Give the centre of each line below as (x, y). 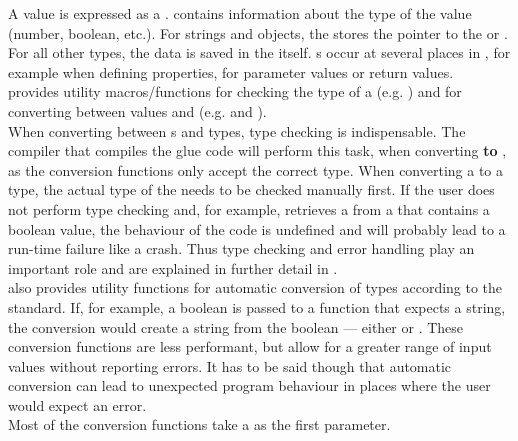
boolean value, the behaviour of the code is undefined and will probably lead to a (257, 228)
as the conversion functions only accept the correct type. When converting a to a (256, 169)
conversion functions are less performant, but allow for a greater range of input (250, 346)
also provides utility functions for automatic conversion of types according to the (255, 287)
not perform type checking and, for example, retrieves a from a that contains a (249, 208)
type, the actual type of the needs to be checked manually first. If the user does (251, 189)
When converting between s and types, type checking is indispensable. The (237, 130)
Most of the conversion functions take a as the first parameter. (199, 424)
